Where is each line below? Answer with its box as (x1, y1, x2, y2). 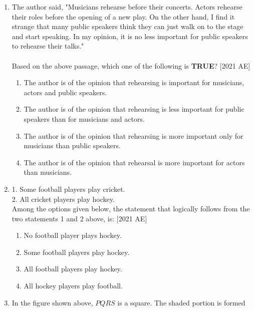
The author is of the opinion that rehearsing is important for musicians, (24, 77, 244, 88)
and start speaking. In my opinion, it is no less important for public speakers (12, 31, 248, 41)
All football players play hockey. (24, 263, 122, 274)
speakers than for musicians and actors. (24, 113, 145, 124)
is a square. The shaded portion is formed (117, 297, 245, 307)
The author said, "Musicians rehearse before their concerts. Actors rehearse (12, 2, 242, 12)
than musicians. (24, 167, 72, 177)
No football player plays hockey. (24, 230, 122, 240)
